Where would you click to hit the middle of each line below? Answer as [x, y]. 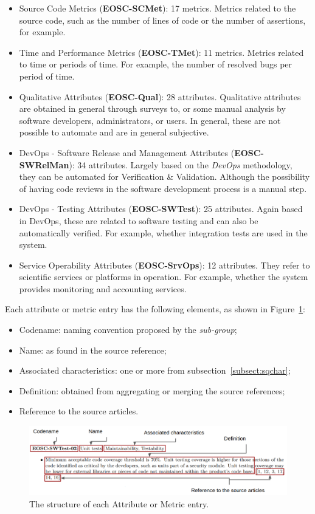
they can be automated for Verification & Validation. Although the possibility [164, 176]
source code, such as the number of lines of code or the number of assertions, [162, 20]
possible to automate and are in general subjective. [114, 132]
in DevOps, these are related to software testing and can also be [139, 220]
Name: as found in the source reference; [93, 350]
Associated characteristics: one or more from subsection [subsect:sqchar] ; [155, 370]
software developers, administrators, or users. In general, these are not [150, 120]
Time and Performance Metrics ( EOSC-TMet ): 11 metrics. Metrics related [161, 52]
